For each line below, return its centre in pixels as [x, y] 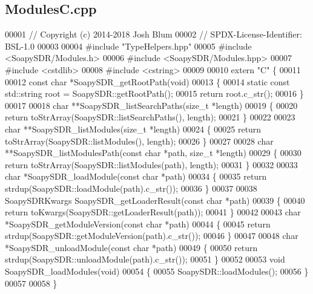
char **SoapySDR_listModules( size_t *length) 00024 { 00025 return [133, 129]
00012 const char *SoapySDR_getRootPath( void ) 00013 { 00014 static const [147, 81]
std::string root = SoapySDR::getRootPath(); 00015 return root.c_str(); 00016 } [154, 93]
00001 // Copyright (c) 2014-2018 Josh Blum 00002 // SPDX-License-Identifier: [153, 34]
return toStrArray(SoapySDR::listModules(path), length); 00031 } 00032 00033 [151, 164]
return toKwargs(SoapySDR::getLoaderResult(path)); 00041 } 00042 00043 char [153, 212]
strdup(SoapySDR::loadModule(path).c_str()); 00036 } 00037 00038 [131, 188]
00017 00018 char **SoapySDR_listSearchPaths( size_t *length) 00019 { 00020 [151, 105]
